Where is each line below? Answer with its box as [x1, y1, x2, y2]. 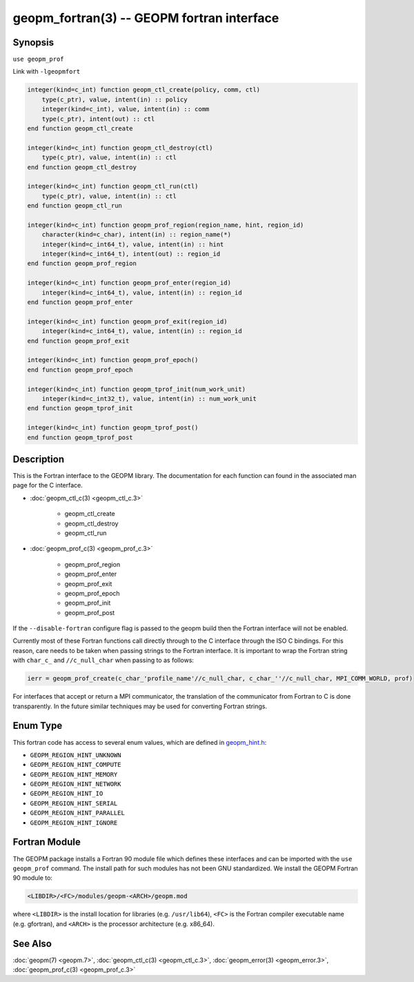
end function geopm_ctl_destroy [27, 163, 137, 171]
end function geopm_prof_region [27, 259, 137, 268]
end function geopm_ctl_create [27, 125, 134, 132]
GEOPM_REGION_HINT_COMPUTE [30, 761, 121, 769]
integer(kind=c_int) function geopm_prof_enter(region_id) [27, 279, 231, 287]
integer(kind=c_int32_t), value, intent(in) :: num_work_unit [41, 394, 257, 403]
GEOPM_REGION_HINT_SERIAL [30, 799, 118, 807]
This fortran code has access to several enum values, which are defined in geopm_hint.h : [12, 738, 267, 746]
